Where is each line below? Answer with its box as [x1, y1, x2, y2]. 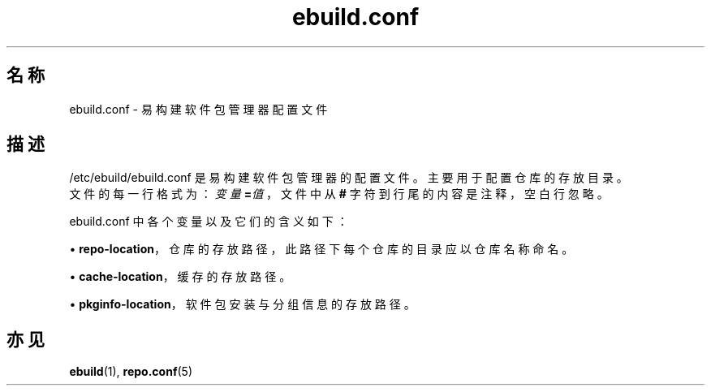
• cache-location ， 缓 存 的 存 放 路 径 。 [69, 269, 291, 284]
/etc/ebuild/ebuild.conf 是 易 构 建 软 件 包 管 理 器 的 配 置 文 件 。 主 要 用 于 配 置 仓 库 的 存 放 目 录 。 [69, 170, 628, 185]
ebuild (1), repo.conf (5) [69, 364, 193, 379]
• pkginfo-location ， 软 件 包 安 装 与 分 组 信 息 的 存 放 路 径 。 [69, 297, 416, 312]
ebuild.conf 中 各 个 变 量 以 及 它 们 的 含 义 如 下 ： [69, 214, 348, 229]
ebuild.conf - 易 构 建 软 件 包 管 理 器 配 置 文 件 [69, 101, 328, 116]
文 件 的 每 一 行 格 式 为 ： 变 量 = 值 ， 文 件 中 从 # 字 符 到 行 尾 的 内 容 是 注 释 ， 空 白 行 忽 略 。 [69, 187, 609, 201]
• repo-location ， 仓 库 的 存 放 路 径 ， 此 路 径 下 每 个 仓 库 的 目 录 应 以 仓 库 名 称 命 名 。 [69, 242, 574, 256]
